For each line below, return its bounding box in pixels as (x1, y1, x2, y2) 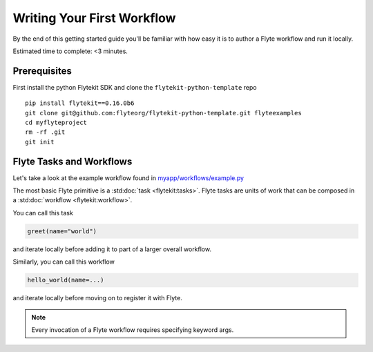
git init (25, 138, 55, 146)
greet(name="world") (27, 227, 97, 235)
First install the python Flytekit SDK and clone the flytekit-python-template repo (12, 83, 257, 91)
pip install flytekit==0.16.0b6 (25, 99, 135, 107)
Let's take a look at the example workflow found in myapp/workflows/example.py (12, 173, 245, 182)
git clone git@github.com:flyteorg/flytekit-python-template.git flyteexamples (25, 109, 302, 117)
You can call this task (12, 208, 74, 217)
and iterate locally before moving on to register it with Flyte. (12, 294, 182, 302)
